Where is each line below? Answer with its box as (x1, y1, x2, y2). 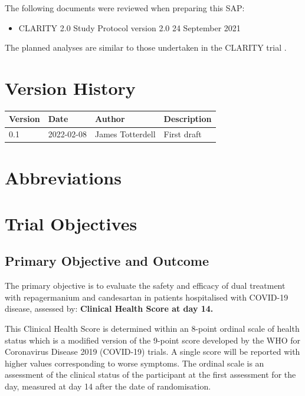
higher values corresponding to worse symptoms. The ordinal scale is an (5, 357, 264, 369)
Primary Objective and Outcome (5, 252, 209, 270)
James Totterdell (94, 128, 156, 140)
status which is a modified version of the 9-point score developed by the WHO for (5, 334, 300, 346)
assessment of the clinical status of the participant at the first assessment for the (5, 368, 296, 381)
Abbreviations (5, 165, 122, 189)
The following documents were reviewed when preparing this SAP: (5, 2, 245, 14)
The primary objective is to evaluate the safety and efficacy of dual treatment (5, 279, 286, 292)
